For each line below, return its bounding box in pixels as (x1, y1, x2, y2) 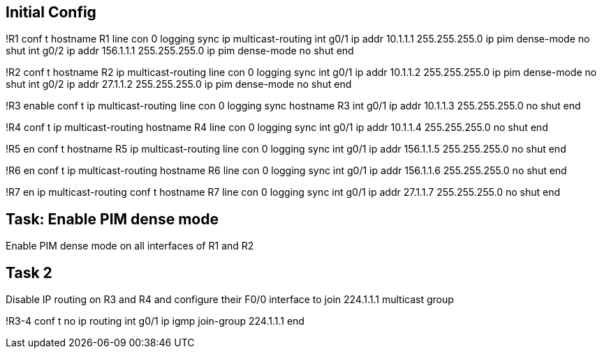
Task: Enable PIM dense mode (6, 210, 219, 228)
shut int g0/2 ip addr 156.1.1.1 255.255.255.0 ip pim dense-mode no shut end (6, 45, 354, 57)
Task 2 (6, 263, 52, 282)
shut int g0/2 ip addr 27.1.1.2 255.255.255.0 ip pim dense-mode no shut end (6, 78, 352, 91)
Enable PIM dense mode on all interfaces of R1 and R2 (6, 240, 254, 252)
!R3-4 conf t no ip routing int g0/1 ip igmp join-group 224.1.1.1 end (6, 315, 304, 328)
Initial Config (6, 3, 96, 21)
